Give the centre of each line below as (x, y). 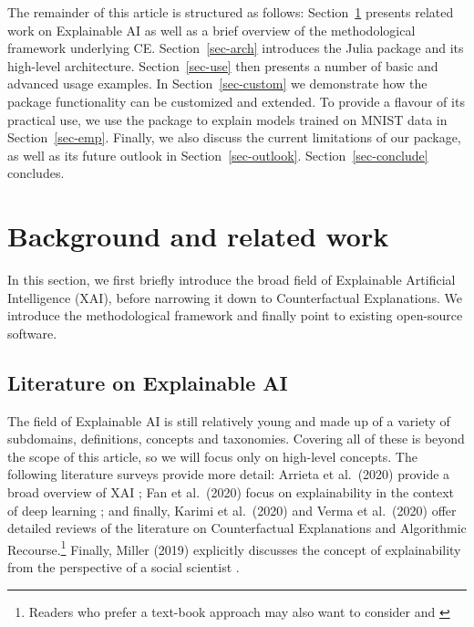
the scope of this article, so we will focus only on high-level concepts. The (212, 456)
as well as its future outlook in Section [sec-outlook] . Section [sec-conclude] (218, 155)
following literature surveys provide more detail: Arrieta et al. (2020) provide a (229, 474)
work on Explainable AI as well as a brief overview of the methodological (211, 30)
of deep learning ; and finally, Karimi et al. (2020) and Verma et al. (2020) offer (232, 510)
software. (32, 333)
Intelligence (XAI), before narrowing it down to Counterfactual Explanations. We (235, 297)
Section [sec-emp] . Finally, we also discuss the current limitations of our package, (234, 137)
